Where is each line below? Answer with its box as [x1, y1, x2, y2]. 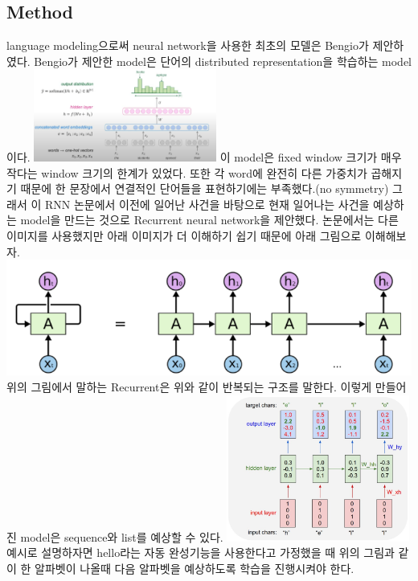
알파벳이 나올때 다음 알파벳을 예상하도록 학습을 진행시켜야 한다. [35, 560, 354, 577]
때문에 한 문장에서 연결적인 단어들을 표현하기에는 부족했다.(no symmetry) [20, 180, 389, 197]
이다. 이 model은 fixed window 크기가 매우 [6, 148, 402, 165]
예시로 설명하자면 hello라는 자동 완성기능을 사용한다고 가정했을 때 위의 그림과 [6, 544, 395, 561]
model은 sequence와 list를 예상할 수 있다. [20, 528, 223, 545]
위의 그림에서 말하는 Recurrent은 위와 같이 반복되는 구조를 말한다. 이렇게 [6, 378, 372, 395]
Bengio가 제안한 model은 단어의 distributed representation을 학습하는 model [34, 52, 412, 69]
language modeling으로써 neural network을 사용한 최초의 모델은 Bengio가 [6, 37, 369, 54]
